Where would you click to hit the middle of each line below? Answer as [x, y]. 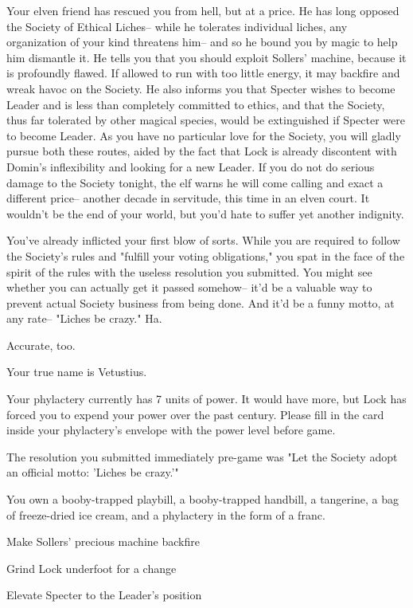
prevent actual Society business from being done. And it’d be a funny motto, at [201, 302]
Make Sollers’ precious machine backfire [103, 541]
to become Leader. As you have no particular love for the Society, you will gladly [204, 135]
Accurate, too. [41, 345]
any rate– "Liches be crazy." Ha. [84, 318]
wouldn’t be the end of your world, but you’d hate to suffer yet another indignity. [205, 213]
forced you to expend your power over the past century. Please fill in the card [195, 414]
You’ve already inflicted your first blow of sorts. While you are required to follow [203, 240]
